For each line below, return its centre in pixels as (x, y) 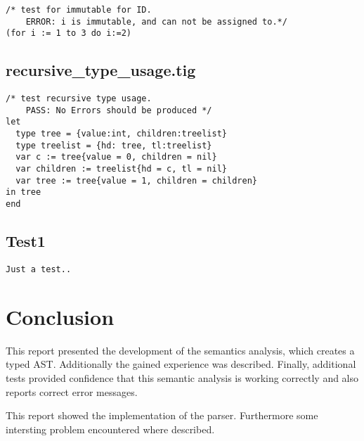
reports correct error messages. (72, 391)
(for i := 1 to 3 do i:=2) (69, 33)
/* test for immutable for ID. (79, 10)
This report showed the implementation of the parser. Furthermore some (162, 415)
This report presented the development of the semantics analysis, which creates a (180, 350)
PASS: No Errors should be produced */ (119, 110)
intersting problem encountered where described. (110, 429)
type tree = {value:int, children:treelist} (121, 134)
